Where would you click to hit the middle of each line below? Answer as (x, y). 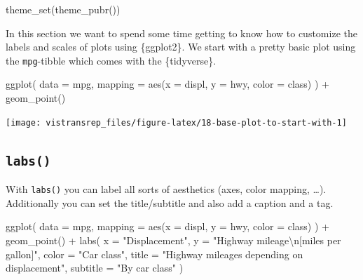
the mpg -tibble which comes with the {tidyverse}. (111, 60)
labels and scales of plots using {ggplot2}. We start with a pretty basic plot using (181, 47)
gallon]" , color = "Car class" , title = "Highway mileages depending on (155, 254)
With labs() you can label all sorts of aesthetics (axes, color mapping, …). (166, 189)
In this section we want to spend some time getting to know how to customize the (181, 33)
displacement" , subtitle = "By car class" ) (95, 268)
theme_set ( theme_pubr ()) (63, 9)
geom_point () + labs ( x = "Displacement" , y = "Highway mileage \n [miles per (173, 240)
